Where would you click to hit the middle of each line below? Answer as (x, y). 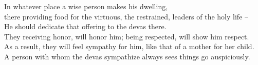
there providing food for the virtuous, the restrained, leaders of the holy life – (126, 16)
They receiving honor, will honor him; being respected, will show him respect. (127, 36)
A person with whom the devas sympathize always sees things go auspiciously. (127, 56)
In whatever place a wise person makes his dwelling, (86, 6)
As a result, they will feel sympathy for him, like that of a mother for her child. (129, 46)
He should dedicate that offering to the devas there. (85, 26)
